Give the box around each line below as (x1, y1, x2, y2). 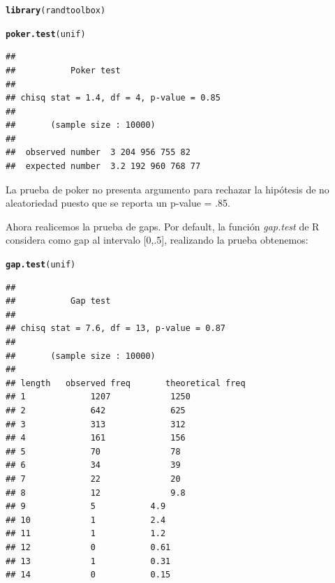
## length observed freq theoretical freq (6, 378, 246, 388)
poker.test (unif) (6, 29, 86, 39)
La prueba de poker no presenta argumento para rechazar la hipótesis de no (6, 182, 329, 196)
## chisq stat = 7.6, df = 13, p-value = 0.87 (6, 323, 225, 334)
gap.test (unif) (6, 260, 76, 270)
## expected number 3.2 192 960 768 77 (6, 161, 201, 172)
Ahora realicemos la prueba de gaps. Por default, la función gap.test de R (6, 219, 320, 233)
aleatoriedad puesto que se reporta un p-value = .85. (6, 195, 230, 210)
